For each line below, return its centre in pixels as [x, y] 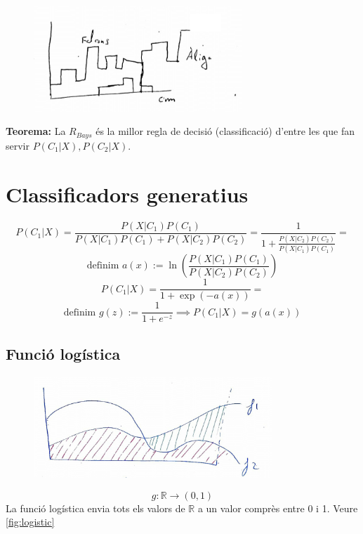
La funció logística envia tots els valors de [95, 508]
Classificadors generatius [127, 194]
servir [18, 145]
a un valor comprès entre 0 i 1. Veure [278, 508]
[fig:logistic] [30, 522]
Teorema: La [36, 131]
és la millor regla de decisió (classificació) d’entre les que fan [225, 131]
